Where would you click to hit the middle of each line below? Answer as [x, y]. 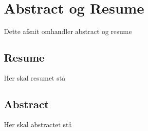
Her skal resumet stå [35, 77]
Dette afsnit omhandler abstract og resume [68, 31]
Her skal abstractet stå [38, 124]
